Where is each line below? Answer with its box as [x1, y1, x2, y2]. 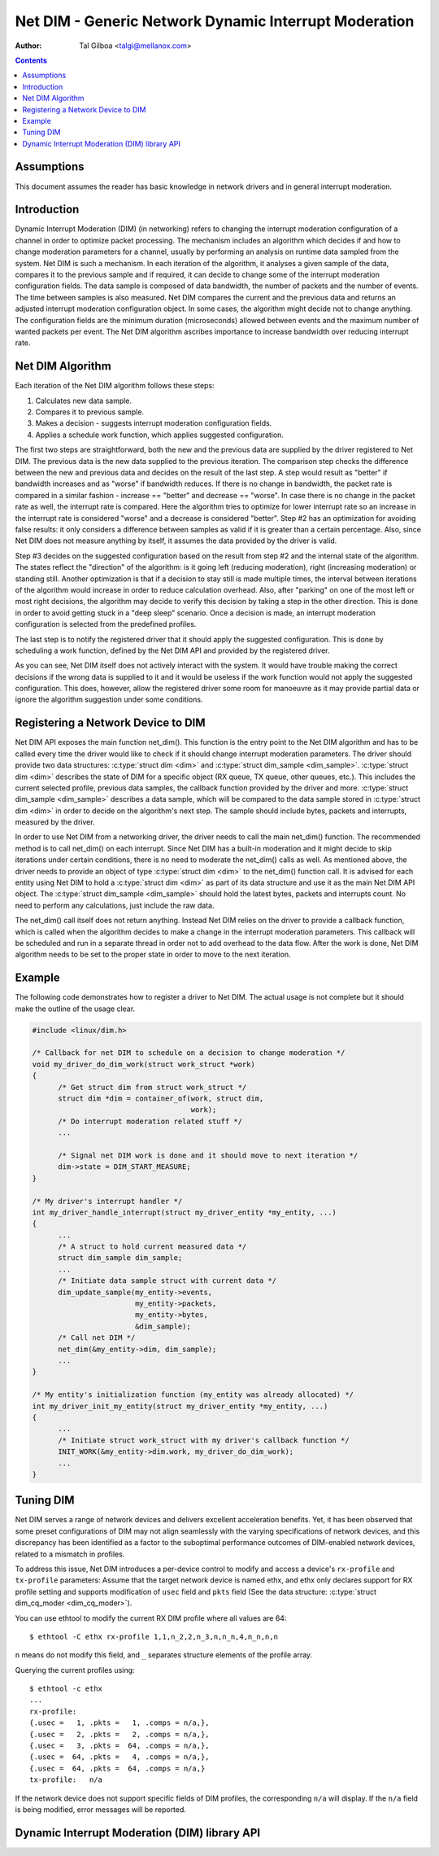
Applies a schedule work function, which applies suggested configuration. [35, 430, 285, 440]
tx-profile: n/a [29, 1775, 103, 1784]
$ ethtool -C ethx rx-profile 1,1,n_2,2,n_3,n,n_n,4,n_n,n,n [29, 1632, 278, 1641]
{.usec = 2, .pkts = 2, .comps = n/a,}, [29, 1730, 211, 1739]
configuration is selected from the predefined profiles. [15, 619, 197, 629]
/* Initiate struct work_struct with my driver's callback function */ [58, 1435, 350, 1445]
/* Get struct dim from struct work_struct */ [58, 1083, 247, 1092]
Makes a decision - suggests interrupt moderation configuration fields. [35, 418, 272, 428]
